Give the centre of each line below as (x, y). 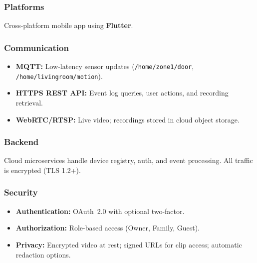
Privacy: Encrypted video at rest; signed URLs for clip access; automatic (129, 244)
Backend (21, 142)
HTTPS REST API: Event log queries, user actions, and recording (122, 93)
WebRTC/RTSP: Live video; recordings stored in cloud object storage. (128, 119)
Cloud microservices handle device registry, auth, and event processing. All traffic (128, 160)
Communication (36, 47)
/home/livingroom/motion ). (59, 76)
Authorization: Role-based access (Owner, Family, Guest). (108, 228)
